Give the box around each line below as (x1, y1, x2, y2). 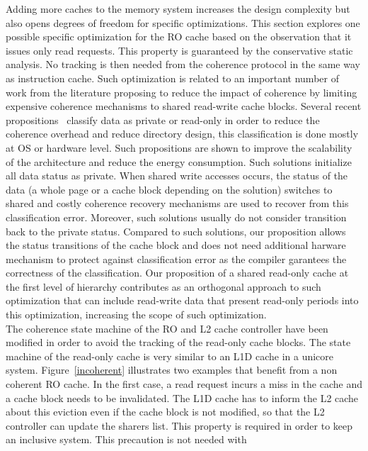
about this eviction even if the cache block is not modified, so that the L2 (6, 404, 325, 419)
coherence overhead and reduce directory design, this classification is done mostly (6, 126, 359, 141)
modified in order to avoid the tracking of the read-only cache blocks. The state (6, 335, 351, 350)
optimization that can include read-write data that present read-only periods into (6, 293, 359, 308)
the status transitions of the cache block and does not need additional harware (6, 238, 346, 252)
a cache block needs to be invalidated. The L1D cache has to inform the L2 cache (6, 390, 359, 405)
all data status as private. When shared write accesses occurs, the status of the (6, 168, 348, 183)
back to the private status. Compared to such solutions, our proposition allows (6, 223, 346, 238)
